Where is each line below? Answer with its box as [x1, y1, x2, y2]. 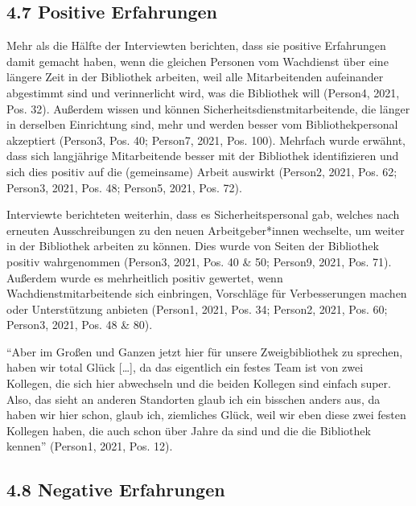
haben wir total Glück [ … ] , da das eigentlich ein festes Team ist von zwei [6, 359, 364, 376]
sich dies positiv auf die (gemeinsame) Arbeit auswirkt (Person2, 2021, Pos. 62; [6, 162, 397, 179]
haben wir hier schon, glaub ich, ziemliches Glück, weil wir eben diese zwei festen [6, 406, 406, 423]
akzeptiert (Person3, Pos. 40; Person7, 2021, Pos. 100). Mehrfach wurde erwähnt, [6, 131, 406, 148]
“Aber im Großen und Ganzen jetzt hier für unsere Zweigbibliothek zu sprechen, [6, 343, 403, 360]
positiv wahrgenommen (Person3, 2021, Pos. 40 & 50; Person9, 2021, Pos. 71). [6, 253, 392, 269]
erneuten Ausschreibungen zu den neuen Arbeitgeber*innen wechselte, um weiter [6, 221, 405, 238]
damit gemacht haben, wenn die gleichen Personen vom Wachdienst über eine [6, 52, 389, 69]
